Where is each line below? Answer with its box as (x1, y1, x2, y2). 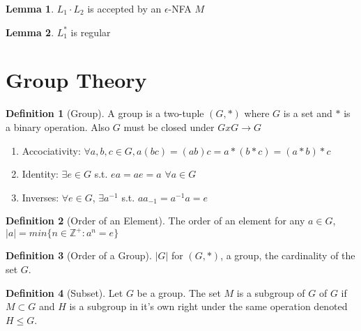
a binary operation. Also (6, 119, 110, 134)
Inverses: (22, 190, 59, 204)
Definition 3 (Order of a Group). (6, 248, 152, 263)
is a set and (283, 106, 332, 121)
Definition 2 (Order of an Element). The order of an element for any (6, 213, 305, 228)
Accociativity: (22, 143, 81, 157)
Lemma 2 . (6, 24, 54, 39)
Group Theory (6, 66, 147, 94)
